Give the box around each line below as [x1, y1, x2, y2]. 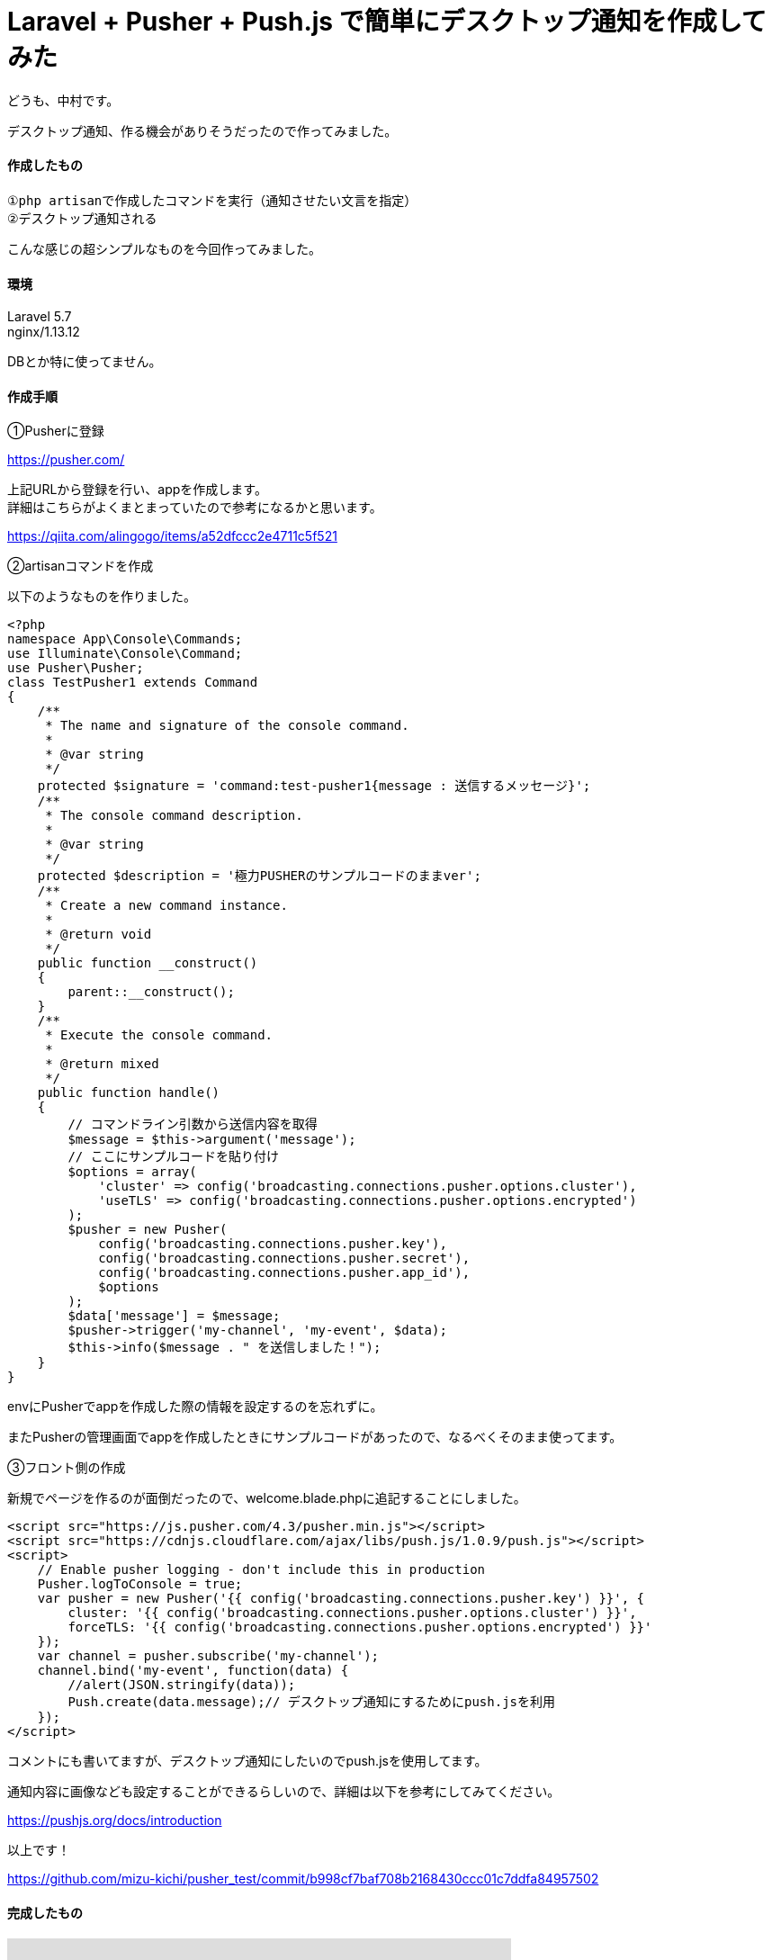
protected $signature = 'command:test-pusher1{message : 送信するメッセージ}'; [37, 778, 591, 794]
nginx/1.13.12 [7, 324, 80, 340]
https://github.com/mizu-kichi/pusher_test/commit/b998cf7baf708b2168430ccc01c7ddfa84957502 [7, 1871, 599, 1887]
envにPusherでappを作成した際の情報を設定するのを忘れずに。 [7, 1398, 383, 1415]
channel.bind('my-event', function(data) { [37, 1663, 349, 1678]
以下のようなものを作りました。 [7, 589, 196, 605]
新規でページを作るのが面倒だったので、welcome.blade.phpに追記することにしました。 [7, 1490, 526, 1506]
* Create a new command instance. [45, 898, 288, 913]
